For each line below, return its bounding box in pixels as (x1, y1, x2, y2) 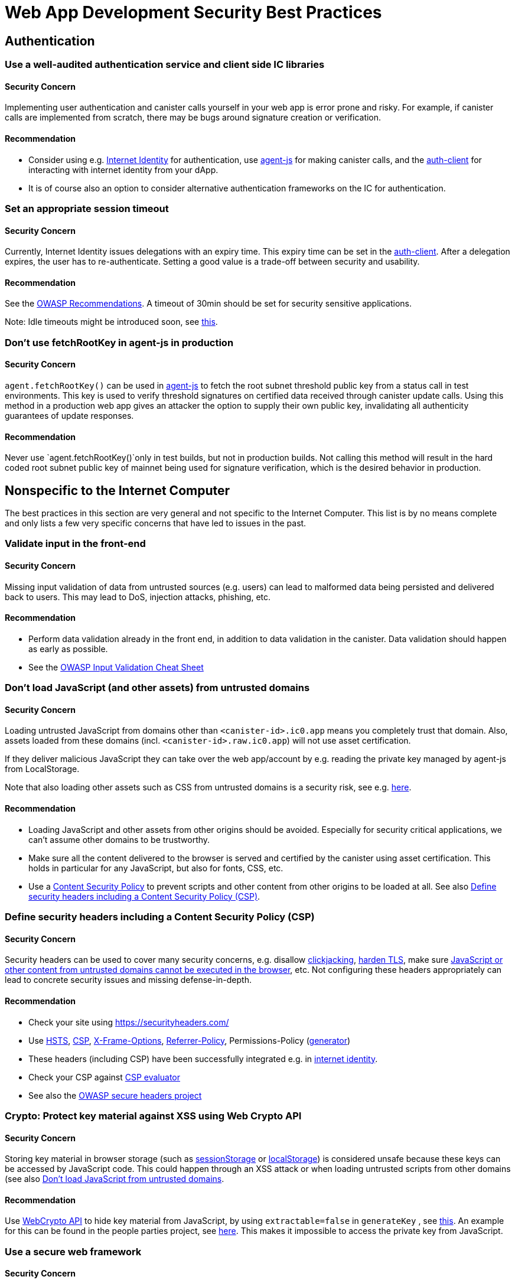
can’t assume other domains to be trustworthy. (28, 834, 210, 845)
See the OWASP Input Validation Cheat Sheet (28, 662, 204, 672)
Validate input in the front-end (5, 538, 146, 550)
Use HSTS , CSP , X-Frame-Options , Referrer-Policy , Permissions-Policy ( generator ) (28, 1035, 351, 1046)
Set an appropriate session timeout (5, 202, 169, 214)
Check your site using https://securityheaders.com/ (28, 1017, 229, 1027)
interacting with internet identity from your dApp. (28, 164, 219, 175)
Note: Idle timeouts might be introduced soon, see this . (5, 317, 218, 327)
